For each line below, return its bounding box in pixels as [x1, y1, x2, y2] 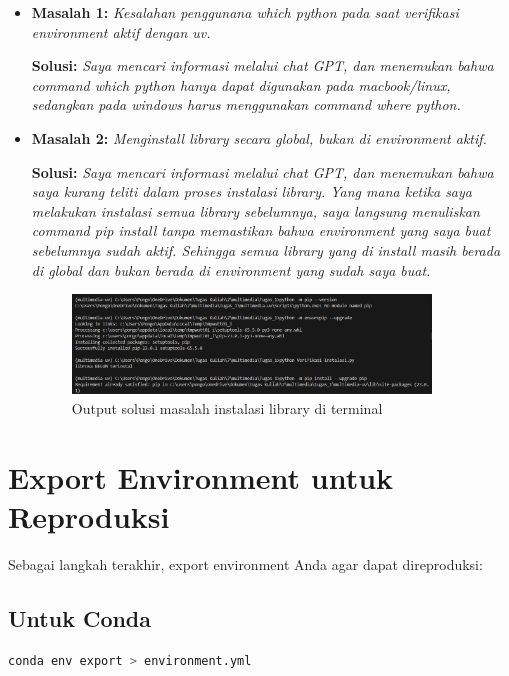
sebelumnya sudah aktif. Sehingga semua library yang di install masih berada [31, 239, 501, 260]
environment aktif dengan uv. [31, 21, 211, 42]
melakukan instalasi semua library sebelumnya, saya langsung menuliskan [31, 200, 480, 221]
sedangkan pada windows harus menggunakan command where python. [31, 94, 461, 115]
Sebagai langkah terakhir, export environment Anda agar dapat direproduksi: [8, 553, 483, 574]
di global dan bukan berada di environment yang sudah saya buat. [31, 259, 431, 280]
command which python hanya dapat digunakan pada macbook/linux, [31, 74, 451, 95]
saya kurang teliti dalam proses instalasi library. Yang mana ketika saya [31, 181, 472, 202]
